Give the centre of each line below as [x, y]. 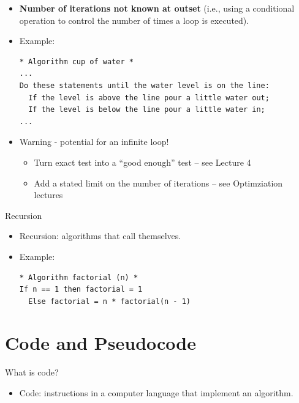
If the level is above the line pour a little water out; [149, 98]
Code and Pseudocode [101, 343]
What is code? [32, 372]
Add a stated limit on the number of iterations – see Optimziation [158, 183]
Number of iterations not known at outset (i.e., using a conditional [157, 8]
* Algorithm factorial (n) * [79, 277]
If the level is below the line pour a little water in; [147, 110]
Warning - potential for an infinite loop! [94, 142]
